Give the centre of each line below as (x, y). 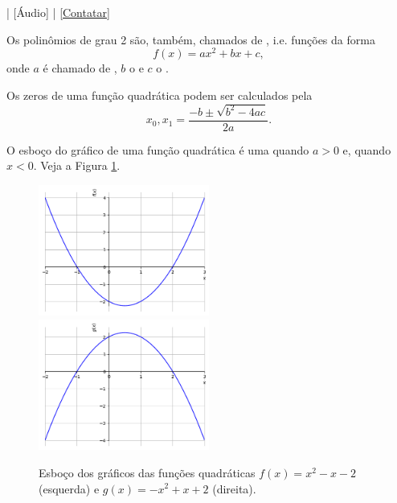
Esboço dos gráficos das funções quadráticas (147, 472)
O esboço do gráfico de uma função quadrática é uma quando (158, 149)
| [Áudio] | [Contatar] (58, 12)
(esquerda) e (69, 488)
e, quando (367, 149)
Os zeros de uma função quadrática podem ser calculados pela (160, 95)
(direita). (234, 488)
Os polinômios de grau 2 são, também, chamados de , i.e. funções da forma (191, 39)
